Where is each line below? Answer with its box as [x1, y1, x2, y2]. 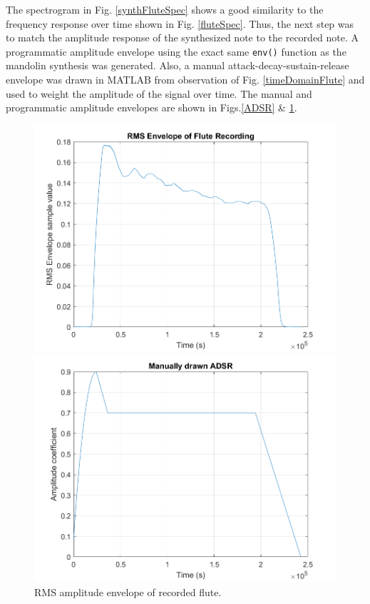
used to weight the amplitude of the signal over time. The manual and [6, 86, 312, 101]
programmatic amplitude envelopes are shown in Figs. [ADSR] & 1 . [6, 100, 297, 115]
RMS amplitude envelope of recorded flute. [34, 584, 222, 599]
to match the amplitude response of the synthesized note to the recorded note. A [6, 30, 359, 45]
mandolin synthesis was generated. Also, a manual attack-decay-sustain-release [6, 58, 349, 73]
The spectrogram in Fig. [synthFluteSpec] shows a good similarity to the [6, 2, 324, 16]
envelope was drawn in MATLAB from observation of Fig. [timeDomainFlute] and [6, 72, 365, 87]
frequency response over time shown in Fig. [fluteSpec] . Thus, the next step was [6, 16, 354, 31]
